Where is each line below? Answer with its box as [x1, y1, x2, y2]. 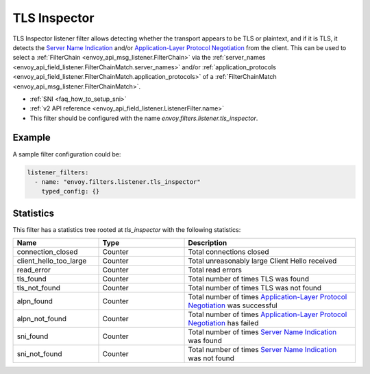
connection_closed [16, 247, 78, 257]
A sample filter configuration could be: [12, 150, 121, 158]
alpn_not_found [16, 314, 67, 324]
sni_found [16, 331, 49, 341]
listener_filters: [27, 168, 89, 176]
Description [188, 238, 227, 248]
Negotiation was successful [188, 301, 277, 310]
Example [12, 132, 51, 143]
